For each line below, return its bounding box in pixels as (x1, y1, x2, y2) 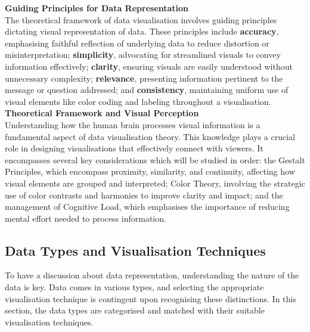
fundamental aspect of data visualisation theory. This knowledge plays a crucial (5, 130, 295, 142)
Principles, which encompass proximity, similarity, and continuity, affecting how (5, 165, 295, 178)
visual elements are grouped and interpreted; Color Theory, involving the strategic (5, 176, 305, 189)
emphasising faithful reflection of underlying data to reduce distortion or (5, 36, 269, 49)
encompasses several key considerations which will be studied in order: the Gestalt (5, 153, 305, 166)
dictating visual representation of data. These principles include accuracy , (5, 25, 279, 38)
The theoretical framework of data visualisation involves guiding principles (5, 13, 277, 26)
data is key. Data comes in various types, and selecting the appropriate (5, 281, 264, 293)
